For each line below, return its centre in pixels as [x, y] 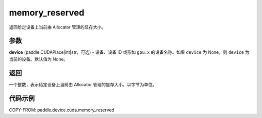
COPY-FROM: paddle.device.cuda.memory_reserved [62, 110]
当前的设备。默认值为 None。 [38, 59]
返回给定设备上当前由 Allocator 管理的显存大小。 [57, 27]
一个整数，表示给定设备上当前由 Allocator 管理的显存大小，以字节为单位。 [83, 84]
